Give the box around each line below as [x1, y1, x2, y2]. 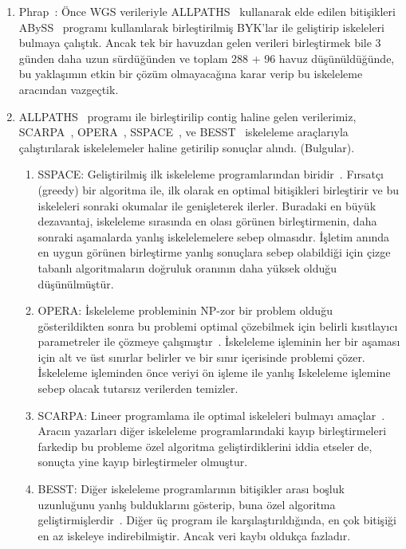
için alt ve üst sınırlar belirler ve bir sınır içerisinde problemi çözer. [37, 348, 365, 365]
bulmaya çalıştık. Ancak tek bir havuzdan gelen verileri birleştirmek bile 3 [18, 34, 381, 51]
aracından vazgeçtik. [18, 80, 119, 97]
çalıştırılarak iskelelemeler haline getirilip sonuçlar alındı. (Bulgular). [18, 139, 355, 155]
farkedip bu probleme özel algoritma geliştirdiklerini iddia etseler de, [37, 437, 372, 454]
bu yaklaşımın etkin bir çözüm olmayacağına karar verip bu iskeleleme [18, 65, 363, 82]
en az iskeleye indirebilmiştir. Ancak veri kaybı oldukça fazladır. [37, 527, 351, 543]
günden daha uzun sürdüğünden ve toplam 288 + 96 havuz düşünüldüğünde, [18, 49, 395, 66]
